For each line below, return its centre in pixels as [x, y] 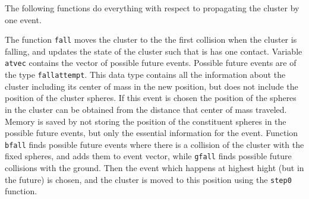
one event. [23, 19]
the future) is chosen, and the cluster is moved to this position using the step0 [148, 179]
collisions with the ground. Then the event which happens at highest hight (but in [154, 168]
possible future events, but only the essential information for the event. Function [152, 133]
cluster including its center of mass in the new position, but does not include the [152, 86]
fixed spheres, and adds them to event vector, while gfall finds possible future [148, 156]
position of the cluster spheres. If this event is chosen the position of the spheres [151, 98]
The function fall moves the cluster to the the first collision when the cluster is [151, 40]
